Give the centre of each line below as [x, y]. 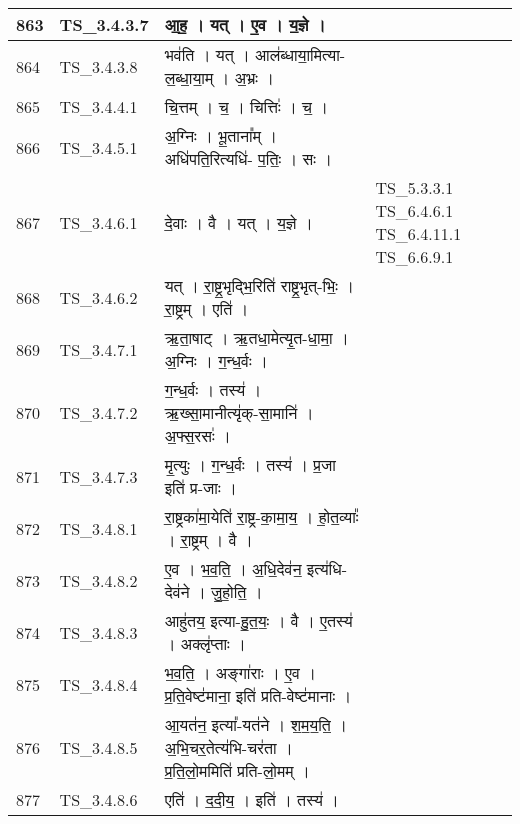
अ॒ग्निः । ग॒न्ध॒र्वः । [216, 360]
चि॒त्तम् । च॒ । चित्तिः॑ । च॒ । [246, 106]
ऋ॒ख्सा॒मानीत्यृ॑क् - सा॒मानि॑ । [239, 412]
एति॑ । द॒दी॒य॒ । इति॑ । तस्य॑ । [251, 799]
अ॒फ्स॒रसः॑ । [197, 435]
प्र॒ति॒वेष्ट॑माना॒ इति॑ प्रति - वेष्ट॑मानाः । [258, 695]
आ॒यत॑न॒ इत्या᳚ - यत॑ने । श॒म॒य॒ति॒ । [255, 724]
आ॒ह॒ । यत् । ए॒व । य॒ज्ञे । [245, 24]
